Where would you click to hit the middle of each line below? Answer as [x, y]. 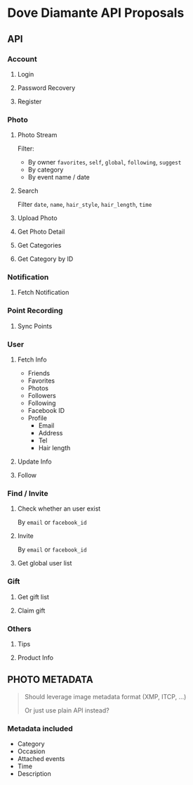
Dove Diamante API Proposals [96, 13]
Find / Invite [28, 493]
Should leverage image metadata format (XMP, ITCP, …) [105, 696]
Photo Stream [37, 135]
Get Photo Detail [41, 232]
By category [46, 170]
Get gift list [33, 596]
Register [29, 101]
